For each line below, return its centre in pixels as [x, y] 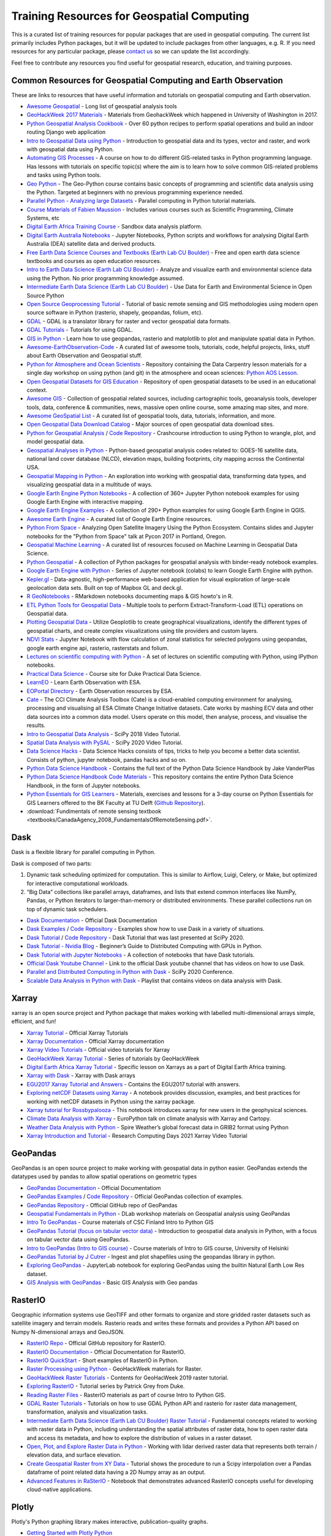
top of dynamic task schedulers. [67, 909]
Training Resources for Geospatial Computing [130, 16]
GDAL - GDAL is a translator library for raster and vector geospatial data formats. [129, 321]
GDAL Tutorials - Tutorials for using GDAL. [80, 330]
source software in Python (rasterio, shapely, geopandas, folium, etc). [115, 313]
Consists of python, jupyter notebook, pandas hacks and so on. [107, 759]
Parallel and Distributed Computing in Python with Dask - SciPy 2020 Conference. [130, 972]
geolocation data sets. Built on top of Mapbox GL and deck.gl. [105, 587]
